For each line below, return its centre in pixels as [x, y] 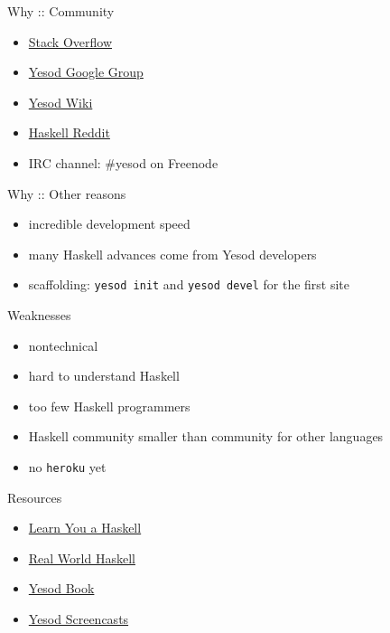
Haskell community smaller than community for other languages [206, 436]
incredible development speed [109, 224]
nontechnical [63, 345]
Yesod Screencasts [79, 619]
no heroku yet [67, 466]
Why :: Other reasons [67, 193]
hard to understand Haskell [104, 376]
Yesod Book [61, 588]
